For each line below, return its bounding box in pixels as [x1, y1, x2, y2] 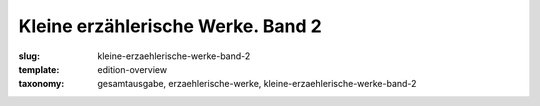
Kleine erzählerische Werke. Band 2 [18, 15, 322, 37]
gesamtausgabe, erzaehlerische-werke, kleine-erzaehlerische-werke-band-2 [97, 78, 417, 90]
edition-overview [97, 63, 168, 75]
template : [18, 63, 60, 75]
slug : [18, 50, 40, 62]
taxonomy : [18, 78, 65, 90]
